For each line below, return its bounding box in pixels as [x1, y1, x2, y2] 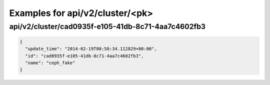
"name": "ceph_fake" [25, 60, 75, 65]
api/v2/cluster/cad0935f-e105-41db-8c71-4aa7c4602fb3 [9, 22, 206, 31]
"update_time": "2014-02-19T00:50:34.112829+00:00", [25, 46, 157, 52]
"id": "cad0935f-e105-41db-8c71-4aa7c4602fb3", [25, 53, 144, 58]
